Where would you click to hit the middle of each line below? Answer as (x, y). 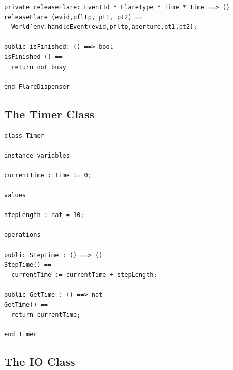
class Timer (24, 135)
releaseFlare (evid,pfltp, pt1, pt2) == (74, 17)
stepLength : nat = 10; (44, 215)
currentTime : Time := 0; (48, 175)
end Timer (21, 335)
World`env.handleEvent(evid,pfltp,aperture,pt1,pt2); (104, 27)
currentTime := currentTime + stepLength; (84, 275)
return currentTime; (46, 315)
